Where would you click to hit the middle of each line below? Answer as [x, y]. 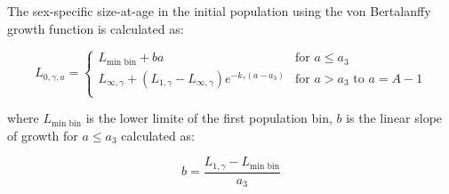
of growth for [43, 135]
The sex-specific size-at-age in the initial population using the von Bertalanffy [219, 11]
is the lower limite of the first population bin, [209, 118]
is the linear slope [394, 118]
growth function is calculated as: [96, 28]
